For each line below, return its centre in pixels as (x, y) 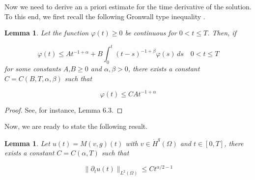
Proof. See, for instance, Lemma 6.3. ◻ (64, 109)
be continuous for (151, 33)
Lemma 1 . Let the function (47, 33)
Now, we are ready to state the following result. (76, 126)
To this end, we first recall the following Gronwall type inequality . (105, 16)
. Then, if (222, 33)
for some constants (33, 69)
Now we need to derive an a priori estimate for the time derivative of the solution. (128, 6)
